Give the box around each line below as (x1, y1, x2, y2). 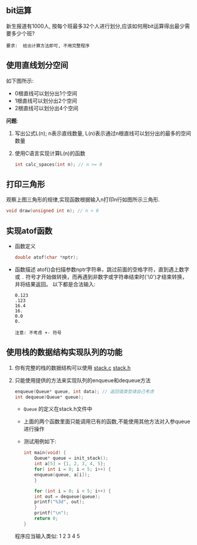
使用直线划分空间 (6, 60, 68, 70)
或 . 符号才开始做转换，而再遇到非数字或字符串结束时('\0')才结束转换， (14, 273, 188, 280)
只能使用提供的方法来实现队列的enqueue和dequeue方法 (14, 376, 151, 383)
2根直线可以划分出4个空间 (14, 104, 78, 111)
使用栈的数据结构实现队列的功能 (6, 347, 123, 357)
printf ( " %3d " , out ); (34, 499, 85, 505)
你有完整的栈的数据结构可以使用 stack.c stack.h (14, 364, 131, 371)
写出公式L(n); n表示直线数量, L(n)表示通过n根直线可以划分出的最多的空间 (14, 130, 192, 137)
